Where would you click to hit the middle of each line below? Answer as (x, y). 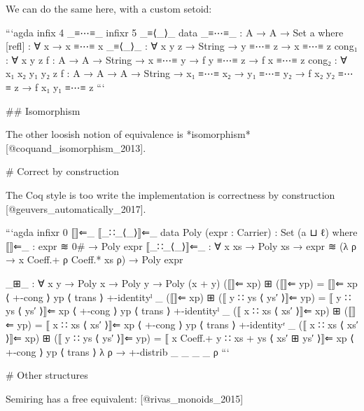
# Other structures (47, 375)
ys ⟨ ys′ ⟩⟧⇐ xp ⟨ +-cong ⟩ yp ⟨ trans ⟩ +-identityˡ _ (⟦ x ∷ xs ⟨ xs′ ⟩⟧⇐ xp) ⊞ (174, 311)
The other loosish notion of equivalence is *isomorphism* (128, 134)
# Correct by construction (62, 171)
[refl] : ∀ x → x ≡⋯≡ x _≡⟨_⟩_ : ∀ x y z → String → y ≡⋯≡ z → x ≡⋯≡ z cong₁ (182, 46)
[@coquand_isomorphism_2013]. (76, 147)
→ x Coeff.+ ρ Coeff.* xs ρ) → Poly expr (94, 259)
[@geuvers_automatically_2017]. (76, 208)
